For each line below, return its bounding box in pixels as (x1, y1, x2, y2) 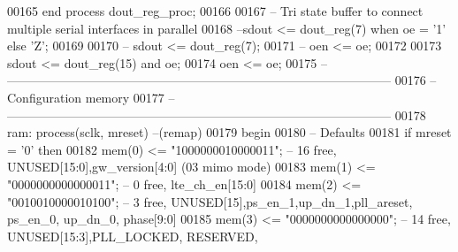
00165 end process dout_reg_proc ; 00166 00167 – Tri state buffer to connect (7, 2, 424, 19)
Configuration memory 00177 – (7, 88, 175, 106)
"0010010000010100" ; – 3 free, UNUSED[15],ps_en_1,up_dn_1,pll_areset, (7, 192, 413, 210)
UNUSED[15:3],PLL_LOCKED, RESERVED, (7, 226, 258, 245)
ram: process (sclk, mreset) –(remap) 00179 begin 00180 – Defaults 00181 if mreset (7, 123, 452, 141)
